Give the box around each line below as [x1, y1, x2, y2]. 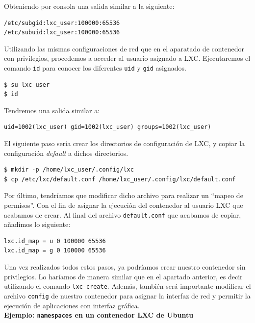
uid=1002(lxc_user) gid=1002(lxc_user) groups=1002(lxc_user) [4, 124, 211, 131]
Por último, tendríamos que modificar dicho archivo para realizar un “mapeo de [4, 190, 243, 200]
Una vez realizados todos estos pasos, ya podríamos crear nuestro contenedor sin [4, 262, 246, 272]
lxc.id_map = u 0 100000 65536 [4, 237, 106, 245]
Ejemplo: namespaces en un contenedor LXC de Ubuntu [4, 310, 194, 320]
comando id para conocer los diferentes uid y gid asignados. [4, 62, 186, 73]
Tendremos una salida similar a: [4, 105, 100, 115]
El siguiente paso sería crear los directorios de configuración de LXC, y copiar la [4, 138, 245, 148]
